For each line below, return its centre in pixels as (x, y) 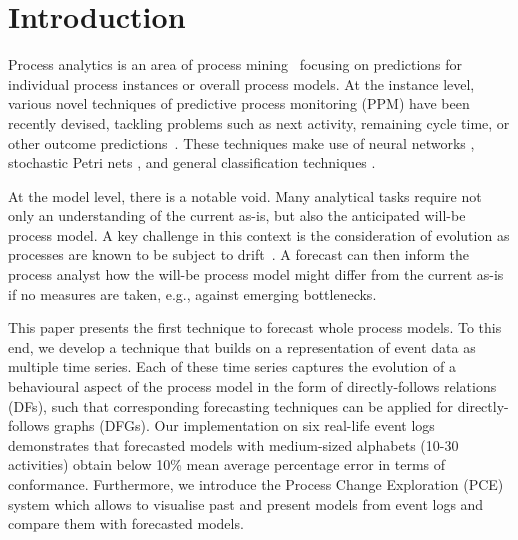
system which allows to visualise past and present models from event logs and (246, 503)
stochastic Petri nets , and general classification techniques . (192, 162)
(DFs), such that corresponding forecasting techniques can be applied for (231, 405)
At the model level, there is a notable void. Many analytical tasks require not (245, 195)
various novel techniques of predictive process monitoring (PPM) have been (239, 103)
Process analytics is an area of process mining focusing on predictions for (235, 64)
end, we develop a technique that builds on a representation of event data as (242, 346)
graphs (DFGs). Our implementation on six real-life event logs (244, 425)
